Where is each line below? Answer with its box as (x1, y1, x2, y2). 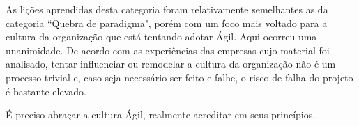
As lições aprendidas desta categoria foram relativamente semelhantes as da (6, 2, 328, 16)
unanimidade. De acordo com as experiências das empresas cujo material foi (6, 42, 330, 57)
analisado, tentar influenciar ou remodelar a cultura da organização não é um (6, 56, 336, 71)
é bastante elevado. (6, 84, 86, 98)
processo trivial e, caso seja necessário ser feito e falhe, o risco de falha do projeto (6, 70, 353, 84)
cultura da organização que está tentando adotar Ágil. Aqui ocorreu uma (6, 29, 317, 44)
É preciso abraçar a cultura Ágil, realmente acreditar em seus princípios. (6, 107, 316, 122)
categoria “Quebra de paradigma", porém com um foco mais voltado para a (6, 15, 328, 30)
